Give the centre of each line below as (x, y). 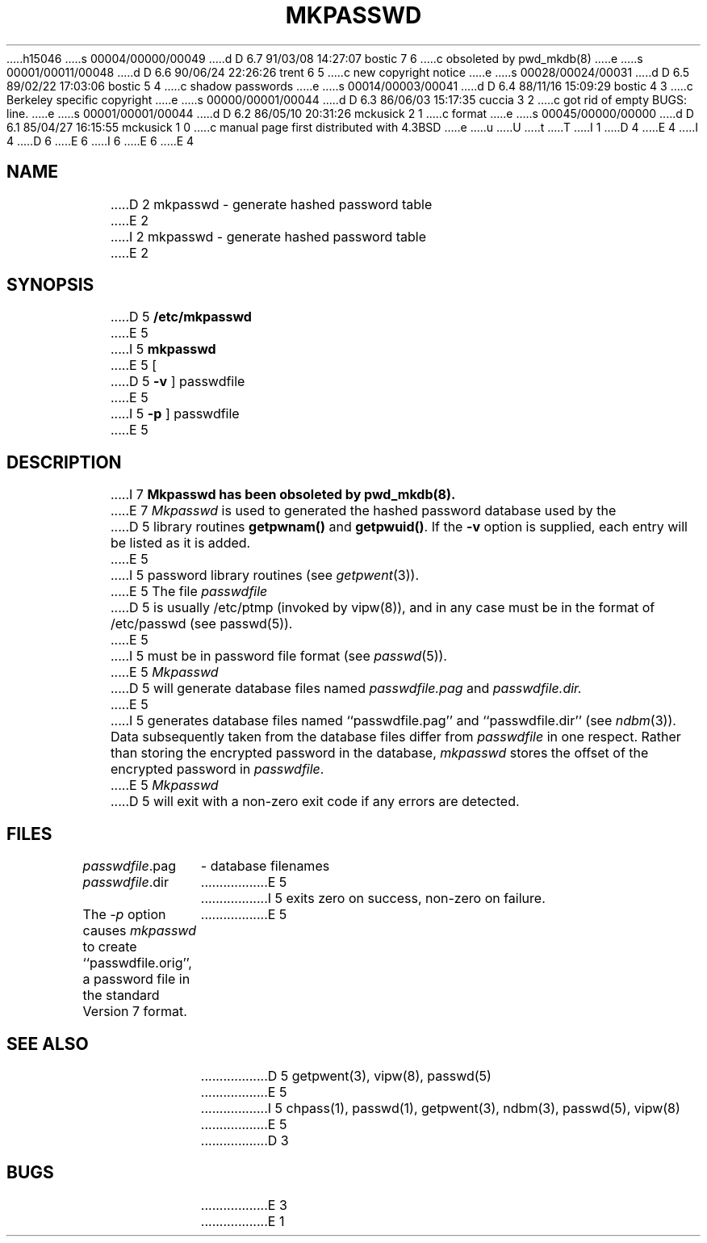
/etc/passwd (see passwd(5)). (201, 624)
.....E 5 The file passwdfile (189, 592)
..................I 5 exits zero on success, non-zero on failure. (373, 899)
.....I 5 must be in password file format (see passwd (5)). (278, 656)
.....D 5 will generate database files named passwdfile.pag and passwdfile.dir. (346, 689)
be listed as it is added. (180, 543)
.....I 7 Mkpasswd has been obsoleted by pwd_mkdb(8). (283, 495)
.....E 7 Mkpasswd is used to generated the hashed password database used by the (363, 511)
